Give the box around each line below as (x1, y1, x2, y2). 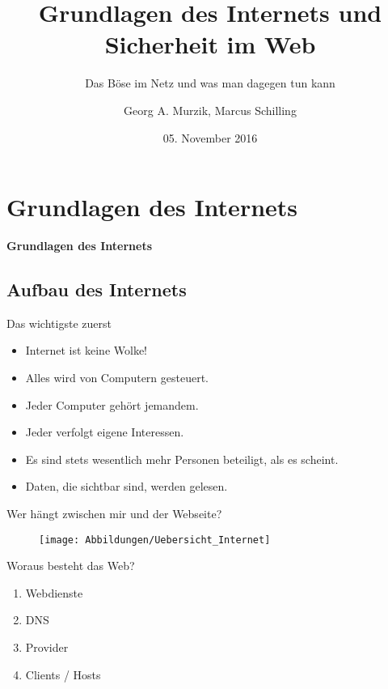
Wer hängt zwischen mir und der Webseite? (6, 504, 222, 521)
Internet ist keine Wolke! (25, 342, 148, 359)
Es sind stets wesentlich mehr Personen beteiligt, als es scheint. (25, 450, 339, 467)
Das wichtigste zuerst (6, 314, 112, 331)
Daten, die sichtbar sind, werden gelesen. (25, 478, 228, 495)
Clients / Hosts (25, 666, 101, 683)
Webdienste (25, 584, 83, 601)
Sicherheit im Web (104, 28, 316, 61)
